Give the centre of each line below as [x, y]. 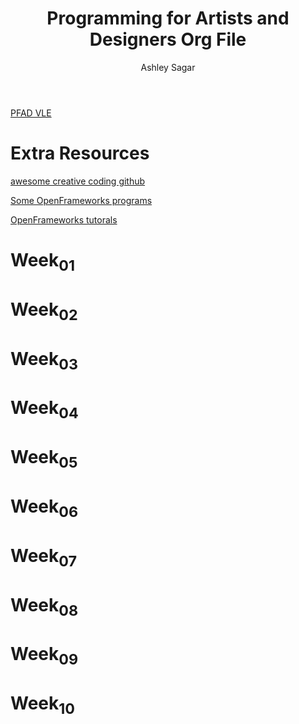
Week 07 [44, 557]
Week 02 [44, 311]
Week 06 [44, 508]
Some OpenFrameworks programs [81, 200]
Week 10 [43, 705]
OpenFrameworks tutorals [64, 219]
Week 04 [44, 409]
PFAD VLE [31, 113]
